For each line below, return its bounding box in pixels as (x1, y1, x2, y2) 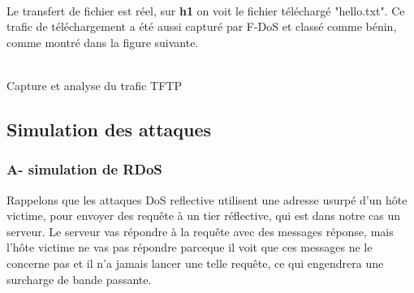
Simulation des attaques (6, 116, 212, 141)
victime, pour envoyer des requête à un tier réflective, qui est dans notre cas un (6, 207, 401, 224)
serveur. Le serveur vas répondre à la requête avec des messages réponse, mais (6, 222, 394, 239)
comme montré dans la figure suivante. (6, 33, 199, 50)
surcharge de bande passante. (6, 270, 152, 287)
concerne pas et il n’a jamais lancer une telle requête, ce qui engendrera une (6, 254, 384, 271)
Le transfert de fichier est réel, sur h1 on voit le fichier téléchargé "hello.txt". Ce (6, 2, 405, 19)
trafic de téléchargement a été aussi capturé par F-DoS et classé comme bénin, (6, 18, 397, 35)
